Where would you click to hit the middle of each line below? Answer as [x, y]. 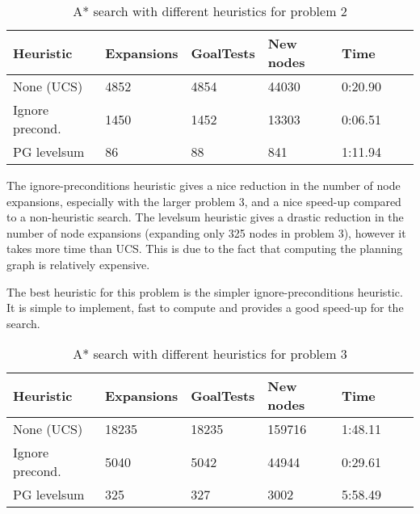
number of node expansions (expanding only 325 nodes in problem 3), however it [206, 232]
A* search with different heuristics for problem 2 [210, 11]
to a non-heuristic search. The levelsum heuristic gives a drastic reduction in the [205, 217]
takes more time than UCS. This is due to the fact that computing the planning [205, 249]
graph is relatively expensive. [78, 264]
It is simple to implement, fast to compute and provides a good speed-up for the [205, 308]
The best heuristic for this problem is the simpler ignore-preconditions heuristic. [205, 291]
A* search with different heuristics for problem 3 [210, 354]
